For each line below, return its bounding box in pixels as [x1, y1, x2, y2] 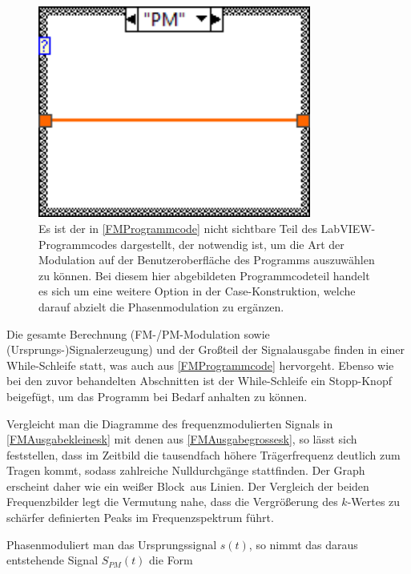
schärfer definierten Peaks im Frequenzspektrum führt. [6, 509, 274, 526]
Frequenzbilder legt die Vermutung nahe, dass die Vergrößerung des [6, 493, 338, 510]
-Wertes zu [347, 493, 401, 510]
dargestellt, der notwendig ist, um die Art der [120, 235, 345, 252]
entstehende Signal [6, 552, 99, 568]
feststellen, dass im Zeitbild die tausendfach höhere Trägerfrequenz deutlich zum [6, 446, 401, 463]
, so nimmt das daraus [248, 536, 358, 552]
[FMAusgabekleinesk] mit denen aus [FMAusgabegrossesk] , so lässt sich [6, 431, 357, 448]
